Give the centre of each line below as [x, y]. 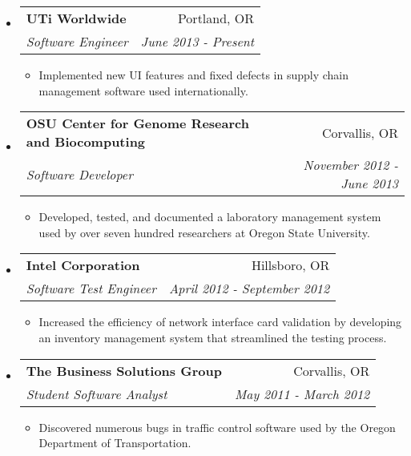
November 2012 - [351, 165]
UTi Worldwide [76, 18]
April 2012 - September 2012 [249, 289]
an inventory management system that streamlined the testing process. [213, 337]
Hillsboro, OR [290, 265]
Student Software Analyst [97, 393]
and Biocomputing [86, 142]
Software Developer [79, 174]
